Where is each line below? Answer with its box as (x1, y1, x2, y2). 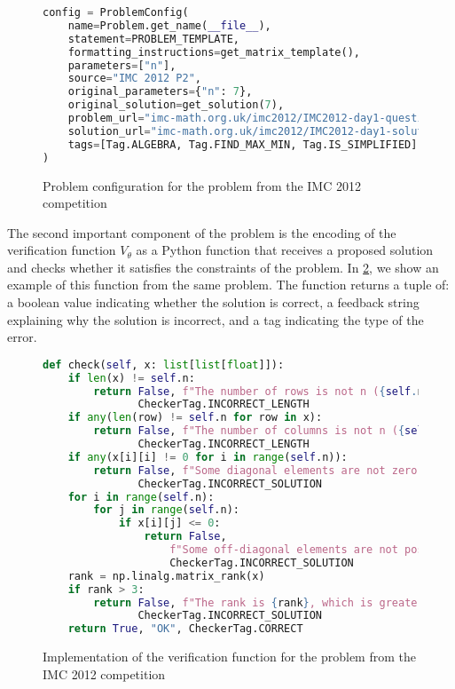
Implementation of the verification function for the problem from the (43, 647, 416, 666)
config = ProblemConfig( (43, 6, 189, 19)
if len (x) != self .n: (67, 371, 195, 384)
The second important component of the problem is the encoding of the (7, 223, 396, 242)
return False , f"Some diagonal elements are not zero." (93, 463, 430, 477)
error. (7, 328, 37, 346)
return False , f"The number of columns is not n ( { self (93, 424, 430, 438)
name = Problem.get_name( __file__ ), (67, 19, 271, 32)
